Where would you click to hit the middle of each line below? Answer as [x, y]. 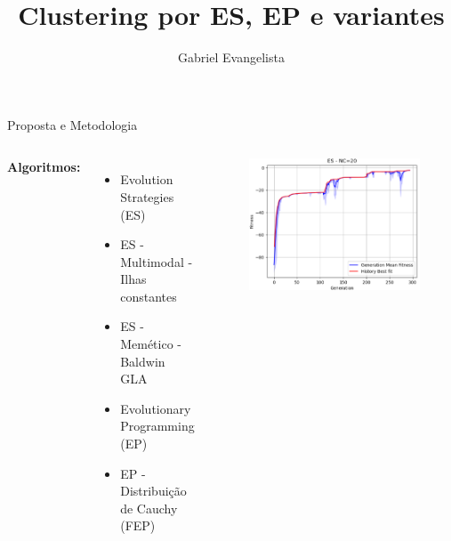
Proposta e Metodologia [72, 124]
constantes [149, 296]
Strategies [147, 196]
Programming [157, 426]
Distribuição [153, 491]
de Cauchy [149, 508]
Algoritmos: [44, 167]
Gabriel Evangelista [231, 57]
